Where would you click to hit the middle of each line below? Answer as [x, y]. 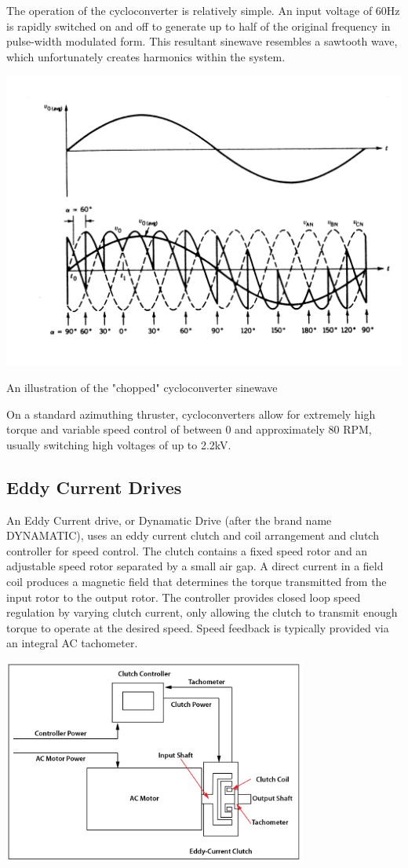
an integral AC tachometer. [72, 643]
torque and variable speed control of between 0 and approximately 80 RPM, [189, 429]
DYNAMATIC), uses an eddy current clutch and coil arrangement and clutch [193, 535]
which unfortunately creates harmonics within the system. [146, 56]
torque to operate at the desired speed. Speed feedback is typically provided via [198, 627]
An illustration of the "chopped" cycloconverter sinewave [142, 388]
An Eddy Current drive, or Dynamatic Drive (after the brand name [169, 520]
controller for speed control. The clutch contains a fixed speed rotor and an [187, 550]
